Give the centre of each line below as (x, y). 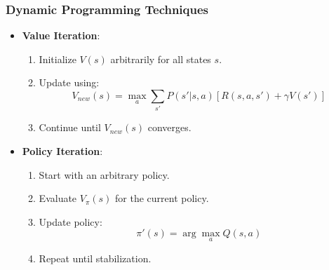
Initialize (58, 59)
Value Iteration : (61, 35)
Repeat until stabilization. (95, 258)
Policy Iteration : (62, 150)
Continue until (70, 127)
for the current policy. (162, 198)
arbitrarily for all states (161, 59)
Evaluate (58, 198)
